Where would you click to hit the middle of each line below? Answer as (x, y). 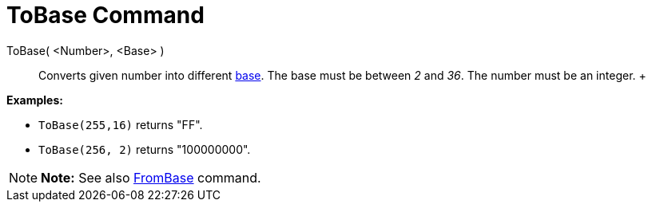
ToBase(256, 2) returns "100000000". (145, 149)
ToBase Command (105, 15)
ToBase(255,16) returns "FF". (121, 124)
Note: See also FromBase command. (151, 177)
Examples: (35, 100)
